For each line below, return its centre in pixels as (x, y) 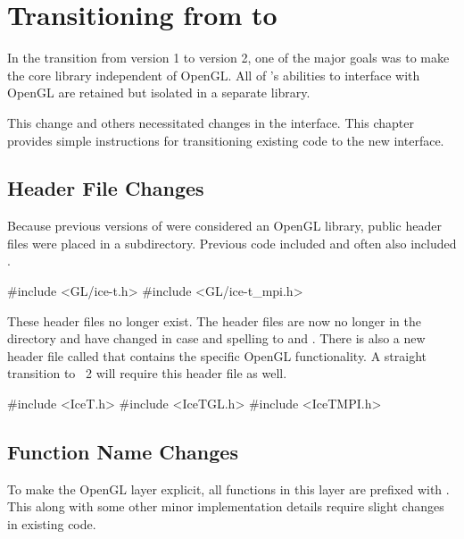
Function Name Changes (123, 452)
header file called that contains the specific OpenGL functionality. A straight (217, 355)
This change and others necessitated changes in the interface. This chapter (211, 122)
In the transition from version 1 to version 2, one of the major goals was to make (228, 58)
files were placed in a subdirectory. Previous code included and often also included (232, 243)
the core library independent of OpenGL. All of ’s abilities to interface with (214, 75)
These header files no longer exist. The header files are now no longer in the (215, 320)
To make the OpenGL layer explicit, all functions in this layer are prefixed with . (228, 488)
